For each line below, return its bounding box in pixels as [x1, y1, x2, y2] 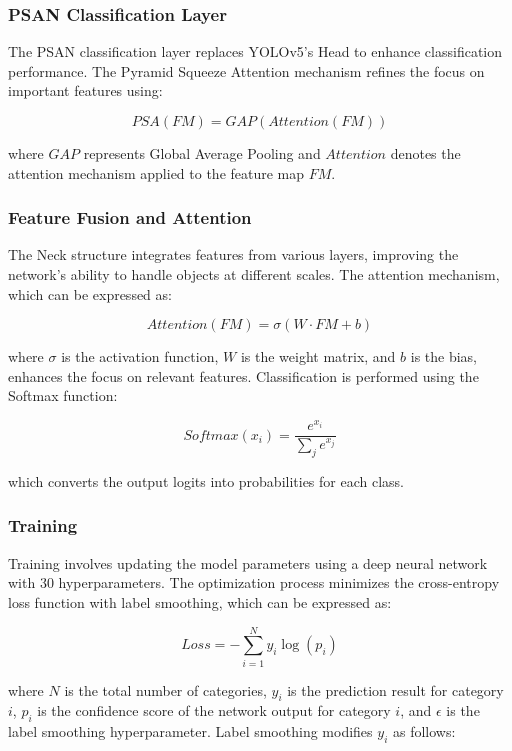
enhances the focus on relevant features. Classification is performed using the [8, 365, 479, 386]
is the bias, [410, 346, 478, 367]
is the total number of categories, [64, 679, 267, 700]
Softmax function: [8, 385, 118, 406]
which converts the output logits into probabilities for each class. [8, 470, 405, 491]
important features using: [8, 80, 163, 101]
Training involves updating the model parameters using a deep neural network [8, 552, 488, 573]
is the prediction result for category [287, 679, 504, 700]
